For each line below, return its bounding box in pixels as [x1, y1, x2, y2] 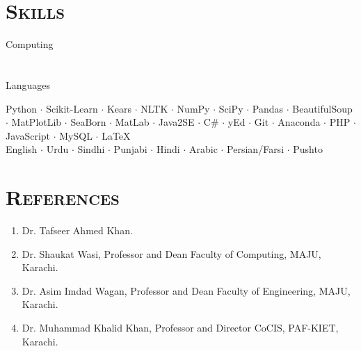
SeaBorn [70, 115, 106, 129]
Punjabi [113, 142, 147, 156]
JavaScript [6, 128, 51, 142]
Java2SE [158, 115, 195, 129]
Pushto [293, 142, 323, 156]
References [6, 183, 120, 211]
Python [6, 101, 37, 115]
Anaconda [278, 115, 321, 129]
